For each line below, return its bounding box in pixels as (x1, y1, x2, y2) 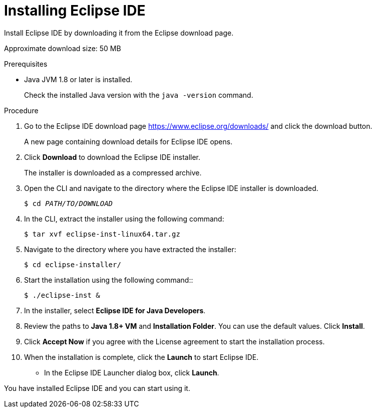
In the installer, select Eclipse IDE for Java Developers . (24, 306, 206, 315)
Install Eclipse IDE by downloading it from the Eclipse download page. (4, 28, 234, 37)
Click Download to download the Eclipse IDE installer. (24, 152, 201, 161)
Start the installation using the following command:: (24, 275, 193, 284)
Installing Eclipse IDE (4, 2, 146, 19)
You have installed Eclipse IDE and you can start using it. (4, 383, 190, 392)
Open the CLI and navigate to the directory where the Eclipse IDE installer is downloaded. (24, 183, 318, 192)
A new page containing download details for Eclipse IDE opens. (24, 137, 233, 146)
